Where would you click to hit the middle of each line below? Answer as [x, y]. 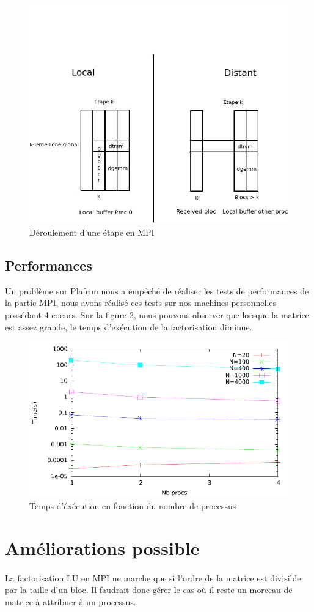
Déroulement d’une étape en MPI [92, 232]
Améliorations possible [102, 547]
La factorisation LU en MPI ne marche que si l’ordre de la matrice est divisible [153, 577]
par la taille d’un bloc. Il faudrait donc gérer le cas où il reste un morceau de [149, 590]
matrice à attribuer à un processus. [71, 601]
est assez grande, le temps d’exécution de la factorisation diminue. [129, 327]
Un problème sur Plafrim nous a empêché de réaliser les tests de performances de [157, 290]
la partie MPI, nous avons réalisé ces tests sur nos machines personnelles [141, 303]
